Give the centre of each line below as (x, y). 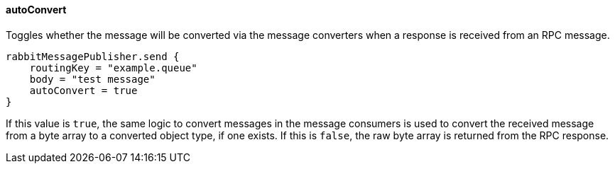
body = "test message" (92, 79)
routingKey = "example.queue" (113, 68)
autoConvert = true (83, 90)
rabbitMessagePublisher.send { (93, 56)
